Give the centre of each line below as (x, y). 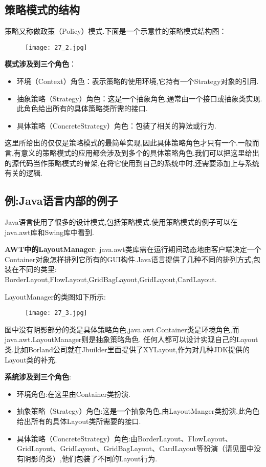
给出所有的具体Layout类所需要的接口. (79, 421)
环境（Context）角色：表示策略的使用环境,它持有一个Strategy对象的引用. (138, 81)
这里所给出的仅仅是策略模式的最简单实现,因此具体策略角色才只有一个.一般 (128, 143)
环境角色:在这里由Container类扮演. (73, 394)
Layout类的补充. (31, 359)
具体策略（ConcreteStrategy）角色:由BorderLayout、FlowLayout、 (124, 438)
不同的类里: (38, 269)
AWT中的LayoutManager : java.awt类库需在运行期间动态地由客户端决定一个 (133, 249)
